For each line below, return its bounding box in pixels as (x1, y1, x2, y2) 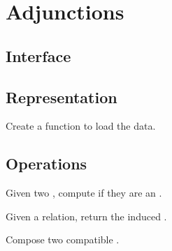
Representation (6, 86, 117, 107)
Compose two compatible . (6, 232, 120, 247)
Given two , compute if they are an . (6, 185, 162, 200)
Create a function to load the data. (6, 119, 156, 133)
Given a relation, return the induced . (6, 208, 167, 223)
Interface (6, 45, 71, 66)
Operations (6, 153, 87, 174)
